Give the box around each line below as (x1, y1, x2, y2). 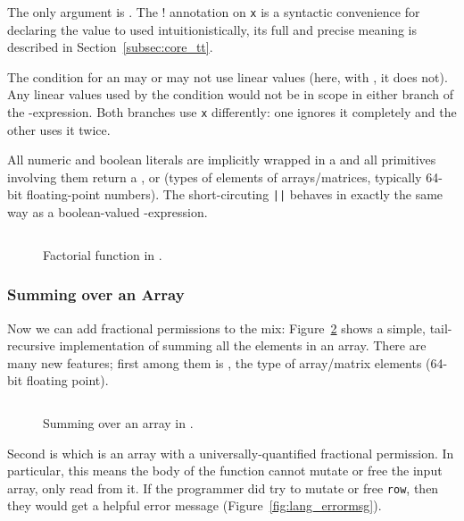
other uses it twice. (7, 120, 111, 139)
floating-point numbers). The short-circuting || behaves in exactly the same (26, 185, 443, 204)
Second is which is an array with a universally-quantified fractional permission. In (7, 443, 454, 462)
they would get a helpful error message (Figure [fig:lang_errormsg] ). (7, 496, 382, 515)
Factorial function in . (43, 245, 162, 264)
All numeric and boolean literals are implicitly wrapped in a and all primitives (7, 150, 436, 169)
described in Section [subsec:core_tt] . (7, 38, 213, 56)
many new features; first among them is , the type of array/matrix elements (7, 353, 422, 372)
